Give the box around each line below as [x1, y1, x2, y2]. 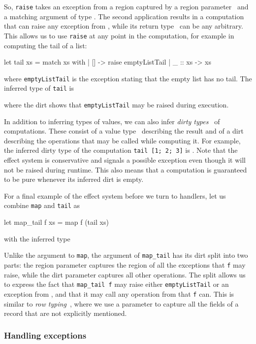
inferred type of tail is [4, 83, 74, 93]
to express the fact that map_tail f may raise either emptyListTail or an [4, 279, 229, 289]
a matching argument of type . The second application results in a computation [4, 11, 244, 21]
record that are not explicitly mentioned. [4, 308, 127, 318]
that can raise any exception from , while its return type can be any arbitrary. [4, 21, 243, 31]
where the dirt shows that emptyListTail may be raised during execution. [4, 100, 229, 109]
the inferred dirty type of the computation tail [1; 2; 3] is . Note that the [4, 145, 238, 155]
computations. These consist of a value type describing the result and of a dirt [4, 126, 244, 136]
